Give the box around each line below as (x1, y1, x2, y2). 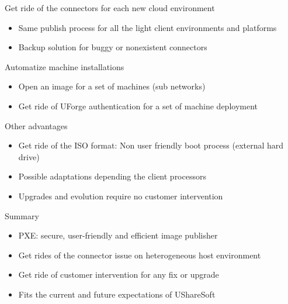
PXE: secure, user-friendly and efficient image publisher (18, 229, 218, 241)
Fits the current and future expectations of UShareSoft (18, 288, 216, 300)
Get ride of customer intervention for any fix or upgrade (18, 268, 219, 281)
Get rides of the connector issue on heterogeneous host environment (18, 248, 261, 261)
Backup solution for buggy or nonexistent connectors (18, 41, 207, 53)
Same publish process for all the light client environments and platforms (18, 21, 277, 33)
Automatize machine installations (5, 60, 124, 72)
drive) (18, 150, 40, 163)
